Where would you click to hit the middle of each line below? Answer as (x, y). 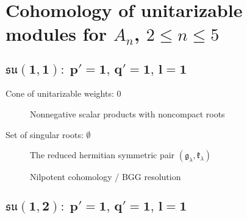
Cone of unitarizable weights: (60, 93)
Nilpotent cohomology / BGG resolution (106, 177)
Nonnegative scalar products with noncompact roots (127, 113)
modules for (56, 34)
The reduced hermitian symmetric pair (102, 155)
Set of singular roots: (45, 134)
